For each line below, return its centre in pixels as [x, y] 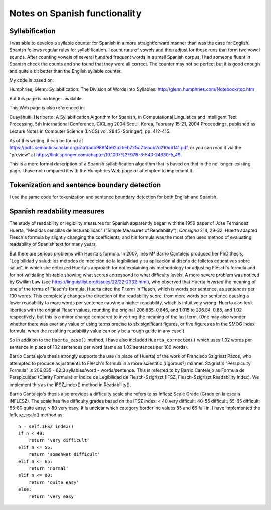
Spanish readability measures [57, 212]
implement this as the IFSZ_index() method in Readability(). [70, 385]
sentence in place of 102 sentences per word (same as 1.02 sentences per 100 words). [99, 347]
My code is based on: [32, 80]
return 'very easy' [52, 496]
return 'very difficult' [59, 440]
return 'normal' [48, 469]
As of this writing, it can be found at [46, 140]
